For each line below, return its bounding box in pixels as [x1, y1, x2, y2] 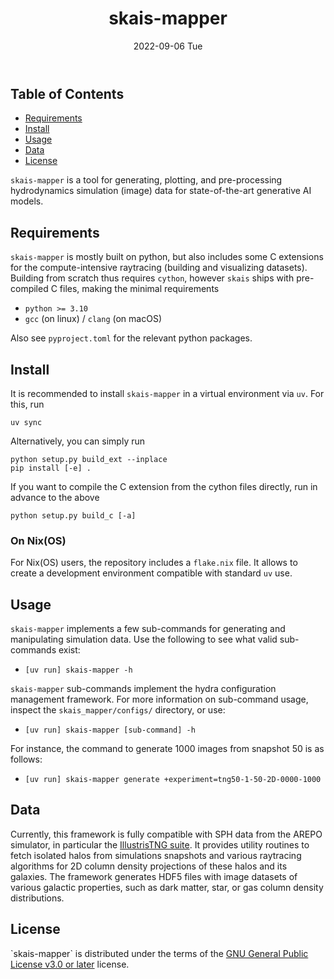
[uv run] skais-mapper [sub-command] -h [24, 725, 196, 736]
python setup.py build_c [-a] [10, 510, 137, 521]
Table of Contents [10, 85, 125, 102]
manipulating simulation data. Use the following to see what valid [10, 633, 278, 646]
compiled [10, 283, 49, 295]
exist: [58, 644, 81, 656]
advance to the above [10, 491, 100, 503]
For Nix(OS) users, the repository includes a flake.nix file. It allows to [10, 557, 298, 569]
